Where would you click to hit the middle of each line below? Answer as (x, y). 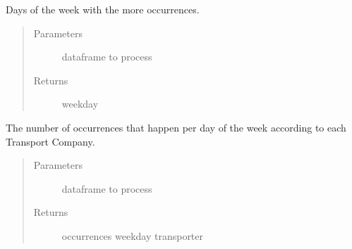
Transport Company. (50, 141)
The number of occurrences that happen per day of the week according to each (176, 127)
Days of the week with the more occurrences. (103, 9)
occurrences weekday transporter (133, 235)
